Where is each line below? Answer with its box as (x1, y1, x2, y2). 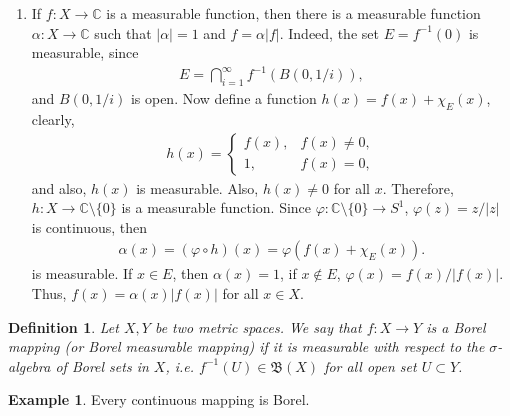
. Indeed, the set (279, 22, 379, 43)
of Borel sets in (55, 355, 149, 376)
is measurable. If (31, 263, 133, 284)
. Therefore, (382, 177, 454, 198)
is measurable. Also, (136, 177, 259, 198)
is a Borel (426, 316, 486, 337)
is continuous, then (31, 216, 148, 237)
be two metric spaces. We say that (154, 316, 362, 337)
